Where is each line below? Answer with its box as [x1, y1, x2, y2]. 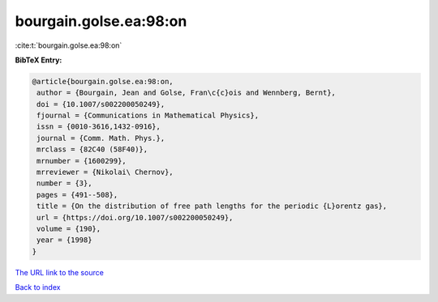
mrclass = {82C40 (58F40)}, [36, 145, 148, 154]
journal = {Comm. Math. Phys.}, [36, 134, 165, 142]
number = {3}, [36, 179, 92, 188]
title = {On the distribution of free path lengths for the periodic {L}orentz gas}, [36, 202, 388, 211]
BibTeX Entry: [15, 55, 62, 65]
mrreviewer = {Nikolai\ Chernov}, [36, 168, 174, 177]
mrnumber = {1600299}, [36, 156, 127, 165]
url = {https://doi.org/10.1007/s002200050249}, [36, 213, 234, 222]
